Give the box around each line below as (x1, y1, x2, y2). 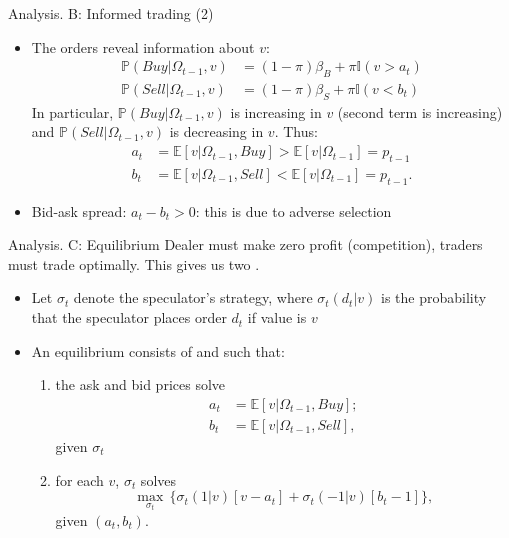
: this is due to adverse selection (195, 200, 392, 221)
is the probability (381, 287, 487, 308)
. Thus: (274, 121, 318, 142)
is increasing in (230, 101, 322, 122)
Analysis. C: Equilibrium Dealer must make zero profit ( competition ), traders (8, 234, 483, 255)
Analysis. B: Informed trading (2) (8, 3, 214, 23)
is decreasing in (169, 121, 264, 142)
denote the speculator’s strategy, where (73, 287, 313, 308)
